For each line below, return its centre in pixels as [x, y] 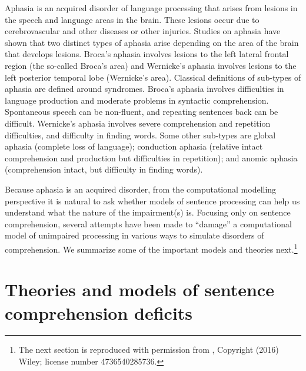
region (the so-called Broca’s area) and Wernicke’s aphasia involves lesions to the [151, 65]
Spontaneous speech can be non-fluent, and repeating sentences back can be [142, 112]
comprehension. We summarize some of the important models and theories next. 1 [151, 248]
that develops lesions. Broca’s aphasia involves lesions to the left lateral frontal [147, 54]
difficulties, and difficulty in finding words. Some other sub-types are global [140, 135]
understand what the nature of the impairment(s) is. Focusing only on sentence [148, 212]
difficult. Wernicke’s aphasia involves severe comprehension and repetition [138, 123]
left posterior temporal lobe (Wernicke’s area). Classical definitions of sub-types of [153, 77]
